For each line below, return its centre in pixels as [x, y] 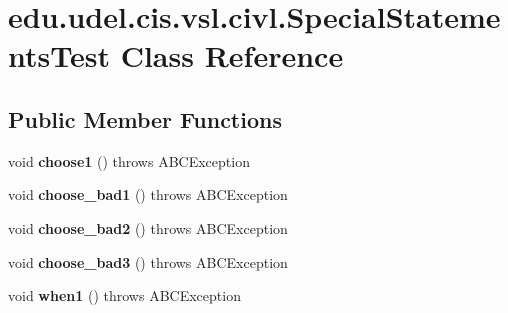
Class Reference [232, 55]
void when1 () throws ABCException [124, 295]
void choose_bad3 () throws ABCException [148, 261]
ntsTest [59, 55]
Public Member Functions [145, 118]
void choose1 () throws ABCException [129, 160]
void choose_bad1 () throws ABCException [148, 194]
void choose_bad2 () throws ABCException [148, 227]
